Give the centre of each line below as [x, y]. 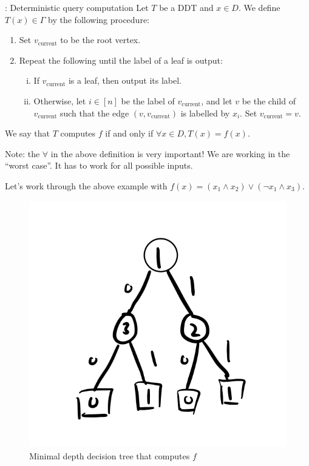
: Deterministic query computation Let [77, 7]
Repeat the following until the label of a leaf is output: [121, 60]
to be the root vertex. [100, 40]
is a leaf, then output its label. [125, 80]
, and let [217, 100]
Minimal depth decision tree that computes [110, 455]
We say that [27, 133]
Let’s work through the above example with [86, 185]
